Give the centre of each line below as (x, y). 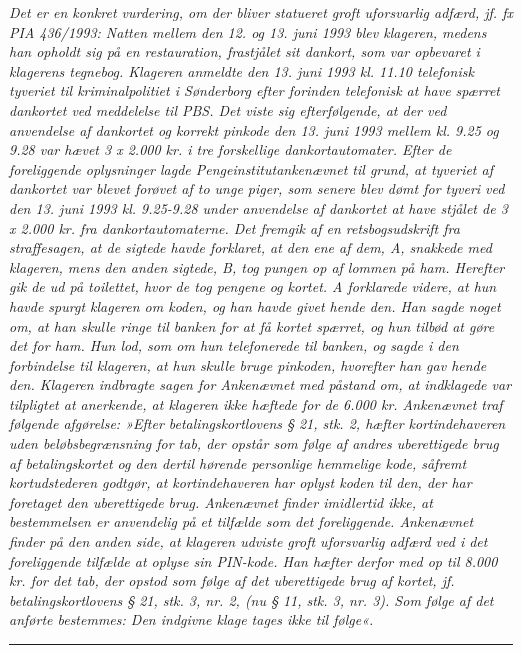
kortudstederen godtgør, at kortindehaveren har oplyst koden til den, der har (240, 482)
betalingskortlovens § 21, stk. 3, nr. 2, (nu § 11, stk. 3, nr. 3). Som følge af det (251, 599)
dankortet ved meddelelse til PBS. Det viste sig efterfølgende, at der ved (228, 109)
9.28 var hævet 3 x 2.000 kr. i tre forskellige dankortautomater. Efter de (230, 149)
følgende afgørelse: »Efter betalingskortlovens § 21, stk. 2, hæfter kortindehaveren (257, 423)
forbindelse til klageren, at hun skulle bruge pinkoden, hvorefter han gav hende (248, 364)
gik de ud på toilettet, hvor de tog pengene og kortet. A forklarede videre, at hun (253, 286)
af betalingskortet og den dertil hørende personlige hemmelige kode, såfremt (238, 462)
